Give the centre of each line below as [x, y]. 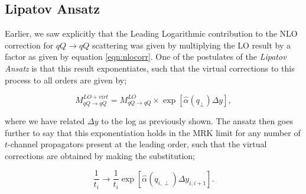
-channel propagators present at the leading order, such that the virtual [137, 144]
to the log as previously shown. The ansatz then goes [197, 120]
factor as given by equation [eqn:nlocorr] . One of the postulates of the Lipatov [146, 56]
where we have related [45, 120]
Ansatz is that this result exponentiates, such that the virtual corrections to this [150, 68]
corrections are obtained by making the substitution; [100, 155]
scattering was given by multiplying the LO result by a [191, 45]
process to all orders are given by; [66, 80]
